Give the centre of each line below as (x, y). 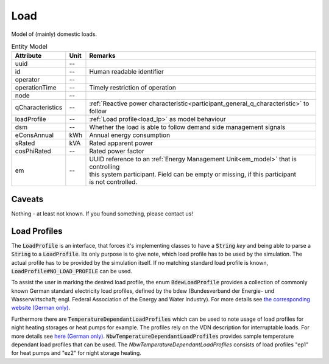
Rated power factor (117, 151)
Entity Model (30, 47)
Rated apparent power (121, 143)
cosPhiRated (33, 151)
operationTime (36, 88)
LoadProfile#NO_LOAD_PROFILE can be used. (72, 271)
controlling (104, 167)
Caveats (27, 199)
